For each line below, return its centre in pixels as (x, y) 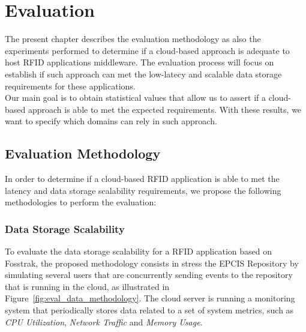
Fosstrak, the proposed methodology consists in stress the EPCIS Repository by (152, 263)
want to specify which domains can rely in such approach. (111, 121)
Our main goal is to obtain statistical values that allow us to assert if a (135, 98)
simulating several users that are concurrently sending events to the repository (149, 275)
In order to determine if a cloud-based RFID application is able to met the (142, 179)
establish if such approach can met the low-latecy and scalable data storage (143, 74)
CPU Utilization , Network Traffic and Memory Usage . (104, 321)
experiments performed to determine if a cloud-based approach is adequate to (147, 50)
